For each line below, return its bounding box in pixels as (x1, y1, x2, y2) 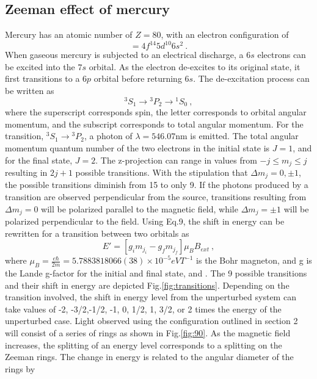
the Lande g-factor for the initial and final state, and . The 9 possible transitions (5, 267, 307, 280)
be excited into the (5, 60, 75, 73)
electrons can (257, 48, 306, 61)
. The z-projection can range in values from (95, 153, 257, 166)
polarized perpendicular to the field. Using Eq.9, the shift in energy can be (5, 215, 285, 228)
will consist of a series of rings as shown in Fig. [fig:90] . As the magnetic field (5, 327, 291, 339)
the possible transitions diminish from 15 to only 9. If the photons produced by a (5, 178, 308, 191)
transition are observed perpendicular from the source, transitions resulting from (5, 190, 307, 203)
